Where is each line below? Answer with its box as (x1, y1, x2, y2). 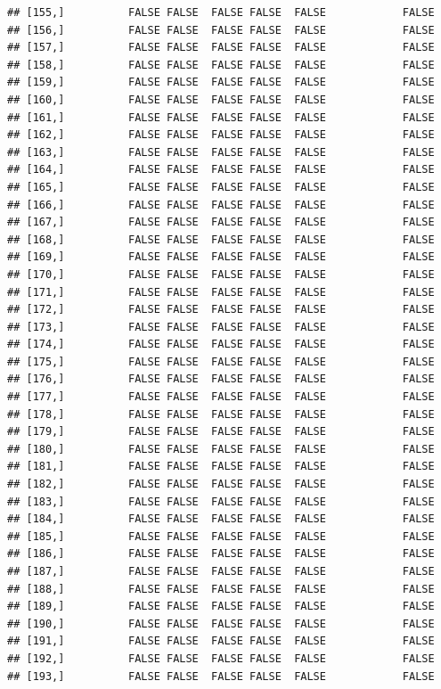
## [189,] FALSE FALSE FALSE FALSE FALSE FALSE (7, 600, 435, 613)
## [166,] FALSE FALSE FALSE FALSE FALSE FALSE (7, 198, 435, 211)
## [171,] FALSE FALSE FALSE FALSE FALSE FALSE (7, 285, 435, 299)
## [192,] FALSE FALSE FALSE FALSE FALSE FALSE (7, 652, 435, 665)
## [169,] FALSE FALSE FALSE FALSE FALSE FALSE (7, 250, 435, 264)
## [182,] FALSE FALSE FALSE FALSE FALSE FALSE (7, 478, 435, 491)
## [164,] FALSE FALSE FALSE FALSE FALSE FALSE (7, 163, 435, 176)
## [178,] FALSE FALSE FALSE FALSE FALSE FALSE (7, 407, 435, 421)
